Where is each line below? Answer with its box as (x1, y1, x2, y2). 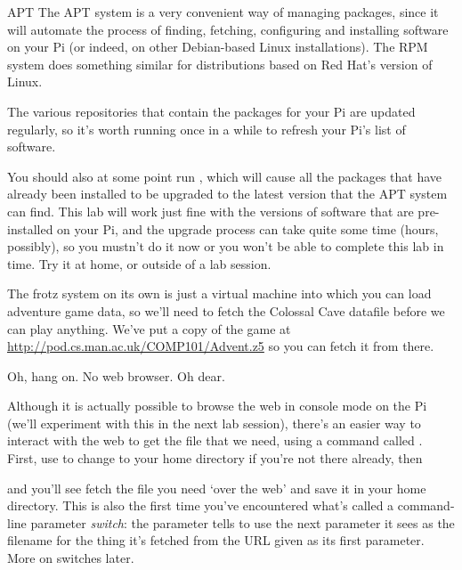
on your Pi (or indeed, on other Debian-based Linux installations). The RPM (7, 37, 428, 56)
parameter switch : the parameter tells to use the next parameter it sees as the (30, 513, 455, 532)
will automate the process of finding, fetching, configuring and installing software (7, 20, 449, 38)
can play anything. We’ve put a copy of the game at (7, 319, 291, 338)
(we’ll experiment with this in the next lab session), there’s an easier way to (7, 413, 421, 432)
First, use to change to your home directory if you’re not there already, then (7, 449, 423, 468)
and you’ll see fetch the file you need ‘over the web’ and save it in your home (7, 478, 426, 497)
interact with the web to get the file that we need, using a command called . (7, 431, 423, 450)
